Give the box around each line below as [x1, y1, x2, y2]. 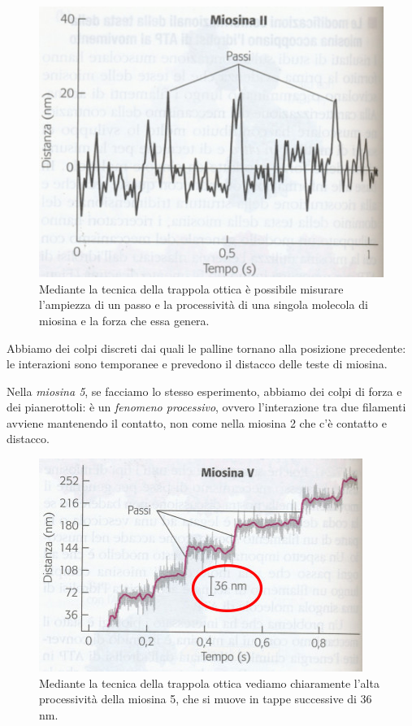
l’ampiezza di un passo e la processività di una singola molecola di [39, 296, 368, 313]
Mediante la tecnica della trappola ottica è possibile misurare [39, 280, 344, 297]
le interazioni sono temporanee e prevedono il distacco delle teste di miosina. [7, 355, 388, 372]
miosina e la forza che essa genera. [39, 311, 210, 328]
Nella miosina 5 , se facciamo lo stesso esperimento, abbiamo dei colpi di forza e [7, 382, 402, 399]
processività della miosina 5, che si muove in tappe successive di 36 [39, 690, 372, 707]
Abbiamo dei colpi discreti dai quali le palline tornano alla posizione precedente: [7, 339, 406, 356]
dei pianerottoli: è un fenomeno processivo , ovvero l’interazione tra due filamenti [7, 398, 406, 415]
